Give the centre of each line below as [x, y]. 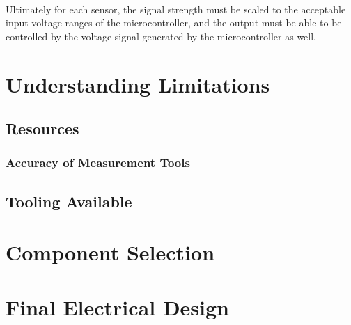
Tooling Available [69, 201]
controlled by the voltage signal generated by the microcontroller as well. [161, 36]
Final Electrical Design [117, 307]
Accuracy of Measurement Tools [98, 162]
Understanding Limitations [138, 84]
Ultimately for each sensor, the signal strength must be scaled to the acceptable [176, 9]
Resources [42, 128]
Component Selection [110, 252]
